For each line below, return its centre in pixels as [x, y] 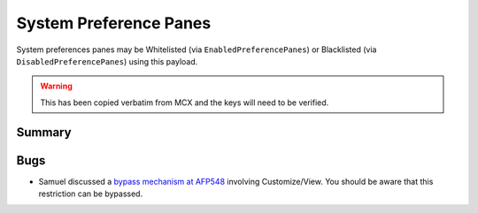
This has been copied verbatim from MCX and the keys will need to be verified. [185, 103]
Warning [56, 86]
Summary [44, 132]
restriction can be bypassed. [91, 194]
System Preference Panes [114, 23]
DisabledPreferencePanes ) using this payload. [107, 61]
